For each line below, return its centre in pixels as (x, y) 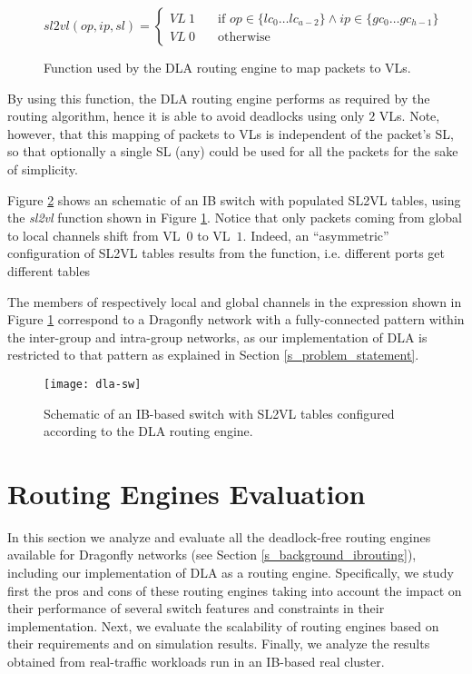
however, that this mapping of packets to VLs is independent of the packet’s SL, (231, 133)
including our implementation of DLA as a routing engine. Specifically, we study (231, 573)
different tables (49, 270)
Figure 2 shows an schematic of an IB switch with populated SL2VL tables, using (234, 199)
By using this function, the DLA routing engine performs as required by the (219, 98)
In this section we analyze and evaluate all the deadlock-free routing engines (219, 536)
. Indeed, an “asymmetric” (316, 235)
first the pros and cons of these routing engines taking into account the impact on (235, 590)
